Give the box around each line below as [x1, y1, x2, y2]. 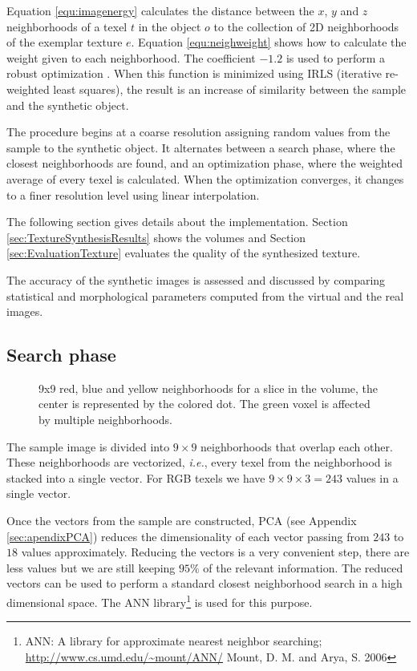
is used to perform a [285, 49, 385, 66]
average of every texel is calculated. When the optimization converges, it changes [6, 170, 404, 187]
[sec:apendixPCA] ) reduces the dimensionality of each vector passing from [6, 528, 370, 544]
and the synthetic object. [6, 96, 129, 113]
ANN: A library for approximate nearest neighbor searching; [25, 633, 322, 649]
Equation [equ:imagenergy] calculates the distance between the [6, 2, 314, 18]
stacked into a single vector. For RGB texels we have [6, 469, 265, 486]
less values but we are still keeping [6, 559, 176, 576]
